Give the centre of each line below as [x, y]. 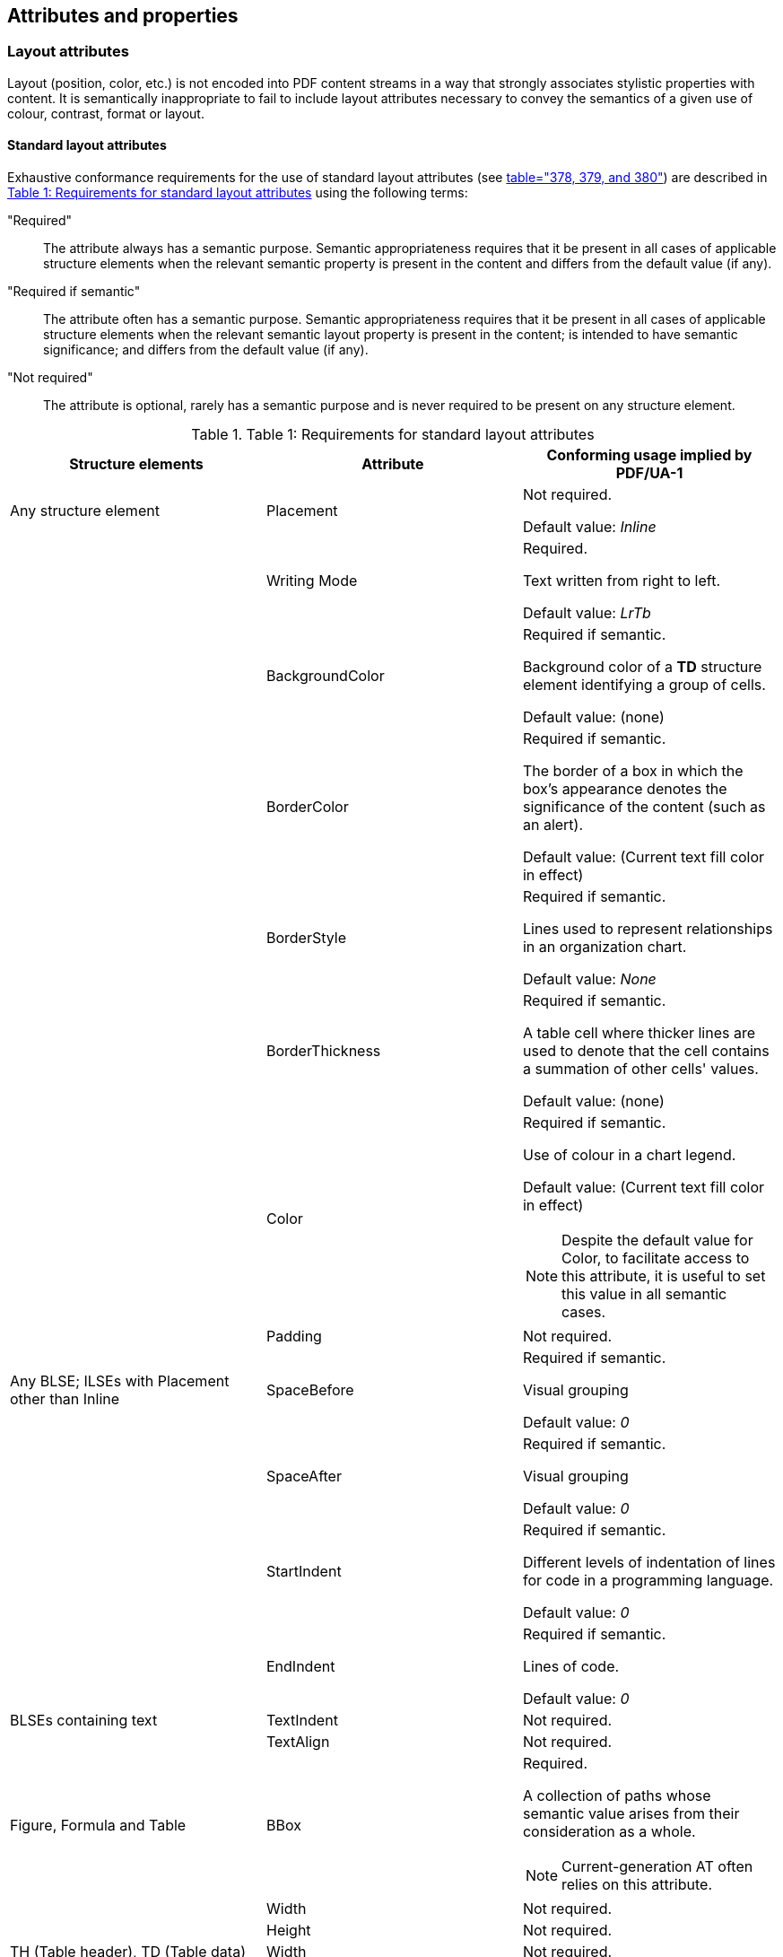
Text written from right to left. [621, 581]
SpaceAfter [304, 1476]
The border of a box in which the [633, 771]
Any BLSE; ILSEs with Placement [120, 1381]
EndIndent [300, 1667]
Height [288, 1931]
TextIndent [302, 1721]
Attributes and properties [123, 16]
